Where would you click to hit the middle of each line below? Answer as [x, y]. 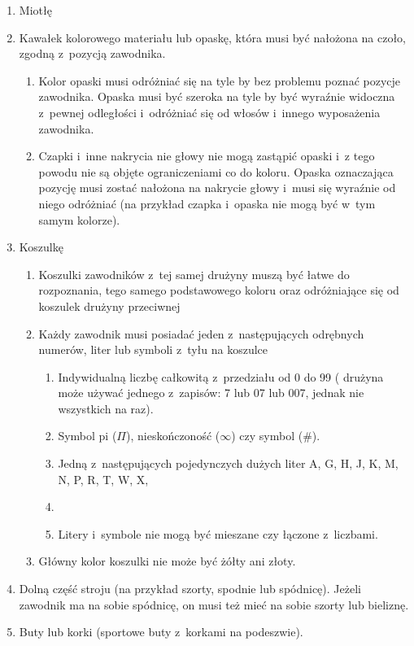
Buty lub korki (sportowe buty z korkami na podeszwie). [161, 632]
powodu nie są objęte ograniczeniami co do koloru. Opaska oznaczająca [216, 171]
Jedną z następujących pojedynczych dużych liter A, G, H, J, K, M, [228, 463]
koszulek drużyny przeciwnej [109, 306]
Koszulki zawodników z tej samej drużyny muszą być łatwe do [194, 274]
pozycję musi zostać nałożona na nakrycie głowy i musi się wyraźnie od [217, 188]
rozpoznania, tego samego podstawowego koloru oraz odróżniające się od [219, 290]
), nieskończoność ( [173, 436]
